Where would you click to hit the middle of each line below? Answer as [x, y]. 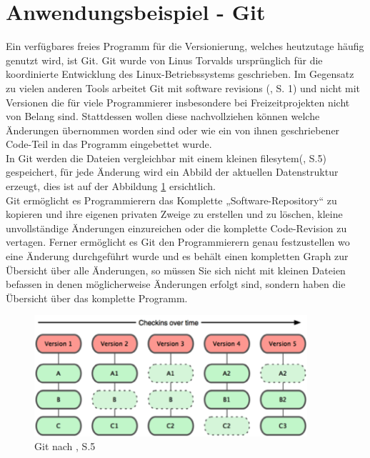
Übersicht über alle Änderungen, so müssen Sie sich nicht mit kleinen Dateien [176, 270]
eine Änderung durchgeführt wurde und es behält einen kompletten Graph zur [177, 256]
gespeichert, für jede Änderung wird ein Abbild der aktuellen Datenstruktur [172, 172]
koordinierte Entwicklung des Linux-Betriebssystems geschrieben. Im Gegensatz [180, 74]
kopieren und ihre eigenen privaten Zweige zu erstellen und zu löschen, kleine [174, 214]
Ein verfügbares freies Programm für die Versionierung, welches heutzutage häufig [185, 46]
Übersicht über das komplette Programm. [97, 298]
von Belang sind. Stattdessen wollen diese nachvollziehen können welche [163, 116]
